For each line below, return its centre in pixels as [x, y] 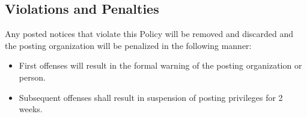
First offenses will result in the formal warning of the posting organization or [160, 65]
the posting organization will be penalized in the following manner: [128, 45]
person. [32, 77]
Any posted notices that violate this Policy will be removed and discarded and [149, 34]
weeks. [31, 109]
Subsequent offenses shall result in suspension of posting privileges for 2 [151, 97]
